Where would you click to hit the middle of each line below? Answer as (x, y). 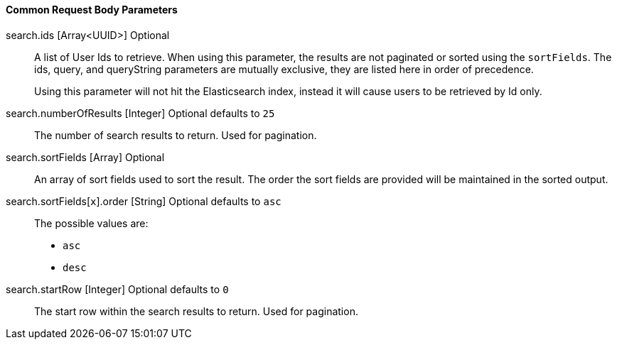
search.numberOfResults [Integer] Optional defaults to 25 (140, 113)
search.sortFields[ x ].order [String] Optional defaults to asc (144, 201)
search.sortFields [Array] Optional (85, 157)
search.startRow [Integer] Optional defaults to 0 (117, 289)
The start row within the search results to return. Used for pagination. (196, 311)
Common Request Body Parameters (92, 10)
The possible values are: (91, 223)
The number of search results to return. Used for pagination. (176, 135)
